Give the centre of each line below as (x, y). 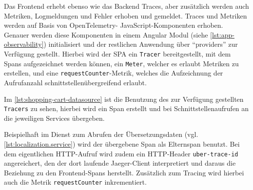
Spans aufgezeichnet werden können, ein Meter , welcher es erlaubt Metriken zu (121, 63)
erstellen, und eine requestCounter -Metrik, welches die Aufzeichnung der (114, 73)
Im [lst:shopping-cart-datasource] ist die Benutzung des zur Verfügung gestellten (124, 99)
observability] (24, 44)
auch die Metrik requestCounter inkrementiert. (75, 182)
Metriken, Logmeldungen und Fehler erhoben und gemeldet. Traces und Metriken (126, 15)
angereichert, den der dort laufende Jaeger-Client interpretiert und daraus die (120, 163)
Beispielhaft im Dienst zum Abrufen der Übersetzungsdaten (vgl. (101, 134)
